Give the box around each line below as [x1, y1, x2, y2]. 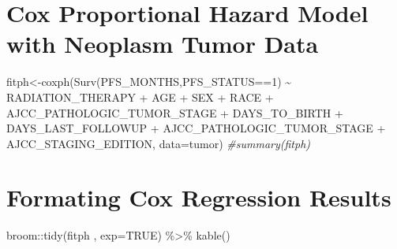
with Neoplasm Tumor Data [6, 28, 319, 60]
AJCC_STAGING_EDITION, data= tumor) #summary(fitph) [6, 135, 311, 151]
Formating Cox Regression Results [6, 181, 391, 214]
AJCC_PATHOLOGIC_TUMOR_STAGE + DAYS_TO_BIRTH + [6, 104, 343, 121]
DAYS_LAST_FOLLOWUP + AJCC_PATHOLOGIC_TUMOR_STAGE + [6, 120, 386, 136]
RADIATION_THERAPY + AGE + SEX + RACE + [6, 88, 274, 105]
